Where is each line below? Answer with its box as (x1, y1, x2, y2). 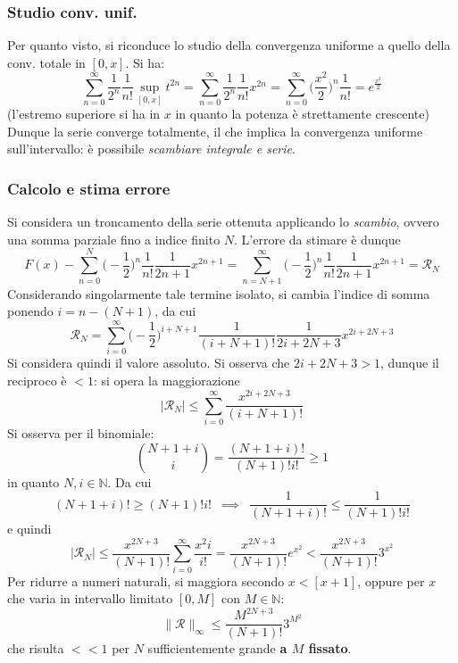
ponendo (7, 302, 54, 320)
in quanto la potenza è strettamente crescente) (175, 104, 429, 123)
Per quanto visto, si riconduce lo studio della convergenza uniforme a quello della (7, 36, 451, 54)
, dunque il (379, 352, 439, 371)
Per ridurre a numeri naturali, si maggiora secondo (7, 571, 285, 590)
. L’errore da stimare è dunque (234, 229, 401, 248)
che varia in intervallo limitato (7, 589, 173, 608)
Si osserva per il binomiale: (7, 423, 154, 442)
